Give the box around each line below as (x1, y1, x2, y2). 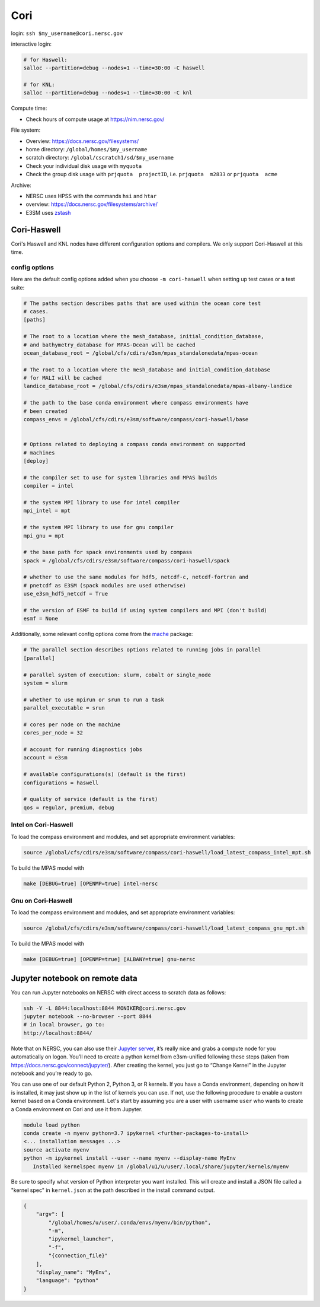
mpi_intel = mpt (23, 507, 71, 514)
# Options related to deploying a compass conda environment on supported (23, 441, 246, 448)
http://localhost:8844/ (23, 1029, 93, 1036)
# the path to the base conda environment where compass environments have (23, 399, 249, 406)
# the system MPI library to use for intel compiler (23, 499, 180, 505)
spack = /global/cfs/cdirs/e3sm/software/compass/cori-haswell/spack (23, 557, 230, 564)
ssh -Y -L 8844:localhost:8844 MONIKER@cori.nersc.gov (23, 1004, 186, 1012)
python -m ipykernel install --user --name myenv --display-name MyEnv (23, 1155, 236, 1162)
